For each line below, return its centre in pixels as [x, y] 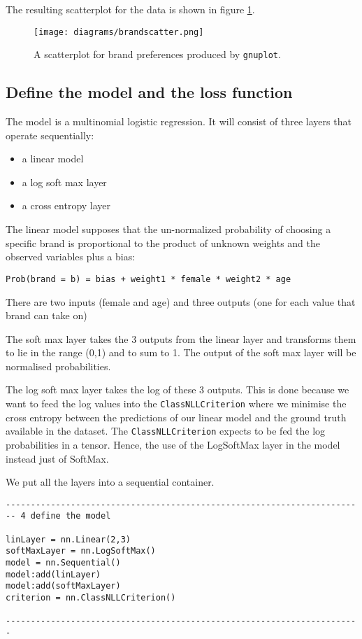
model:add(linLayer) [53, 574]
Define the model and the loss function [149, 92]
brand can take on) [46, 315]
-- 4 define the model [58, 516]
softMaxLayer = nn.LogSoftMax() [81, 551]
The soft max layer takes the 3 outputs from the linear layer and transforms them [181, 338]
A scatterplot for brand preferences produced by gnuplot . [157, 54]
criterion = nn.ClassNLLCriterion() [91, 598]
